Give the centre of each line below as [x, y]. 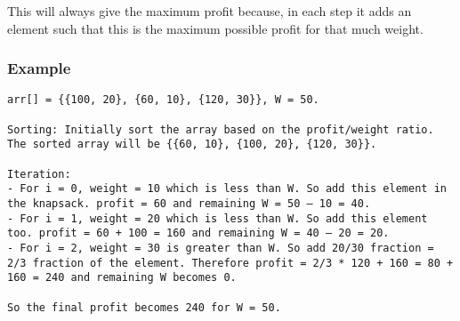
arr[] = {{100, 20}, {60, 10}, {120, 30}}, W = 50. [163, 100]
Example [39, 68]
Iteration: [39, 174]
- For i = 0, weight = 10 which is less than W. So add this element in [227, 189]
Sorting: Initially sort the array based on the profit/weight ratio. [221, 129]
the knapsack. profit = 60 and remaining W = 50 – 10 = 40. [189, 204]
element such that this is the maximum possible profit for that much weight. [215, 28]
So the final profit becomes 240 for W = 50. [144, 307]
